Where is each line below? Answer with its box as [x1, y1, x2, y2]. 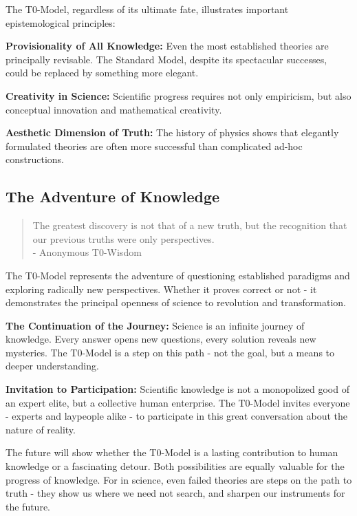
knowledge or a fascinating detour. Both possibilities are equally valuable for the [6, 459, 345, 473]
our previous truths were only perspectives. [32, 231, 215, 246]
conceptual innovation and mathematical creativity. [6, 102, 222, 116]
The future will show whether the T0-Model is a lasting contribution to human [6, 445, 338, 460]
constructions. [6, 152, 64, 166]
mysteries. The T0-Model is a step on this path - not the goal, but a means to [6, 345, 335, 359]
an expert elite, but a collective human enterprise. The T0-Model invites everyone [6, 395, 350, 409]
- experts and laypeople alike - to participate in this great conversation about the [6, 409, 347, 423]
